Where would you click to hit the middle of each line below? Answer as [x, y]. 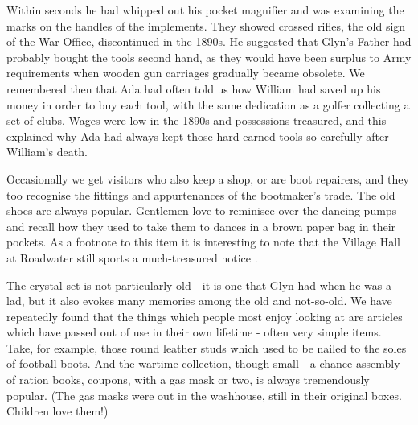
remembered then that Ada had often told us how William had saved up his [194, 88]
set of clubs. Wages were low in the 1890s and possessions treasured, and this [197, 120]
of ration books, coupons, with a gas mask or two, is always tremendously [188, 380]
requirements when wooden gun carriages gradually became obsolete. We [186, 73]
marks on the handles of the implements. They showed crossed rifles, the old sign [206, 25]
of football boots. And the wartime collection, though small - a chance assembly [203, 363]
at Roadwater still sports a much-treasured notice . [132, 257]
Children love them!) [57, 411]
